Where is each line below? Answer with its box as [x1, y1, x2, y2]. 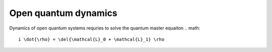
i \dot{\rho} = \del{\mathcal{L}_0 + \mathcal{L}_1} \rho [18, 36, 165, 42]
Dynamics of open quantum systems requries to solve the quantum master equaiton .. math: [9, 25, 200, 31]
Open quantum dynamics [9, 7, 118, 18]
